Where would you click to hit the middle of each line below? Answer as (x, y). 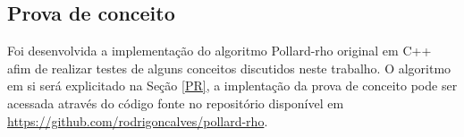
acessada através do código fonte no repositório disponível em (176, 103)
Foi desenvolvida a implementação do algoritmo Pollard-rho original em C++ (219, 51)
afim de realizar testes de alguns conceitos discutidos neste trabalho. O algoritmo (229, 68)
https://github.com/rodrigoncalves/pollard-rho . (138, 120)
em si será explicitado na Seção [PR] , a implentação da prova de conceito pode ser (232, 86)
